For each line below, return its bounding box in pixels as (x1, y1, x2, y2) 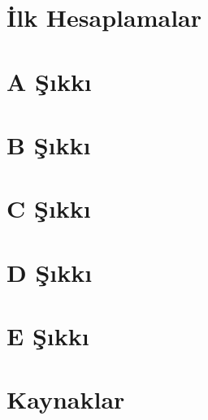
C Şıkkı (6, 192, 91, 225)
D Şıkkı (6, 255, 93, 288)
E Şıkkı (6, 319, 89, 353)
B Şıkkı (6, 128, 91, 161)
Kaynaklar (6, 383, 125, 416)
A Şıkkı (6, 64, 92, 97)
